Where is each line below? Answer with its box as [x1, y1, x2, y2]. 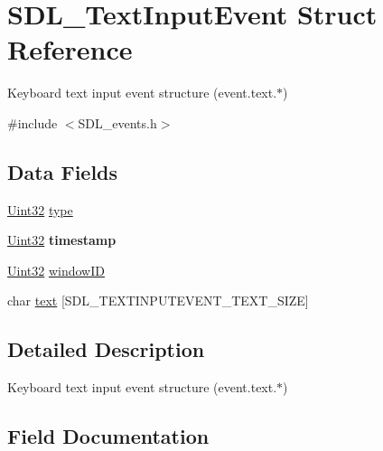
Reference [7, 31, 133, 68]
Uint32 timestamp [7, 230, 117, 249]
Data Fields [7, 157, 118, 185]
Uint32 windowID [7, 260, 105, 279]
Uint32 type [7, 200, 73, 219]
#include [7, 113, 58, 132]
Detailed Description [7, 335, 205, 363]
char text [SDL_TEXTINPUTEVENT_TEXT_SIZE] [7, 291, 309, 310]
